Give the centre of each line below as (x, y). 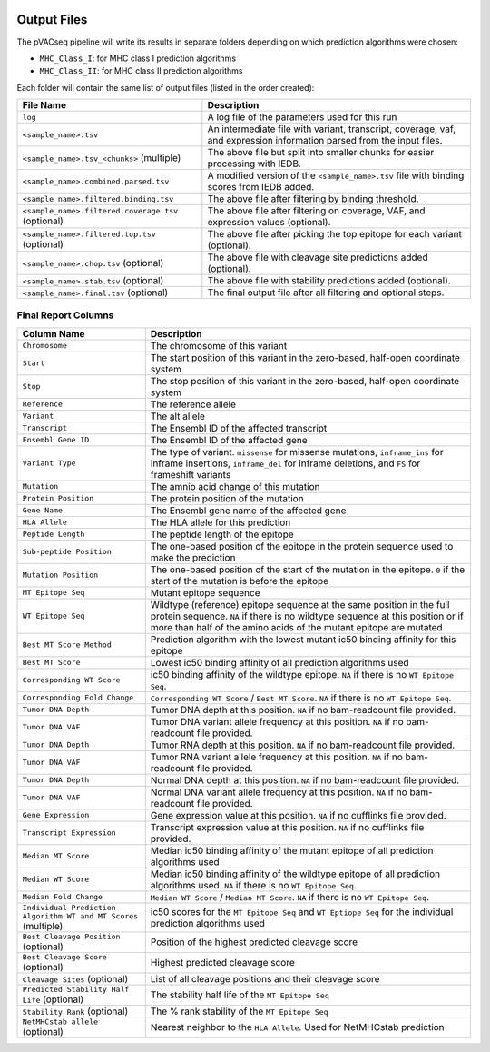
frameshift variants (191, 474)
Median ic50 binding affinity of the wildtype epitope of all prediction (295, 874)
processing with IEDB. (254, 164)
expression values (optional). (269, 223)
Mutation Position (60, 576)
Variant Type (49, 463)
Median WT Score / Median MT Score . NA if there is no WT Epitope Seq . (290, 897)
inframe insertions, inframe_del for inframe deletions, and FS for (285, 463)
